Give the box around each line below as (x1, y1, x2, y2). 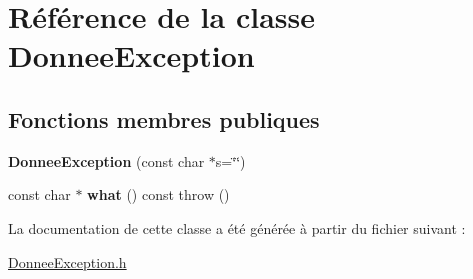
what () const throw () (87, 184, 230, 205)
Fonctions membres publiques (8, 103, 320, 134)
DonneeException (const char (8, 150, 205, 171)
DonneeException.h (8, 251, 127, 272)
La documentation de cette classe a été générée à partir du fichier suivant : (8, 217, 466, 238)
